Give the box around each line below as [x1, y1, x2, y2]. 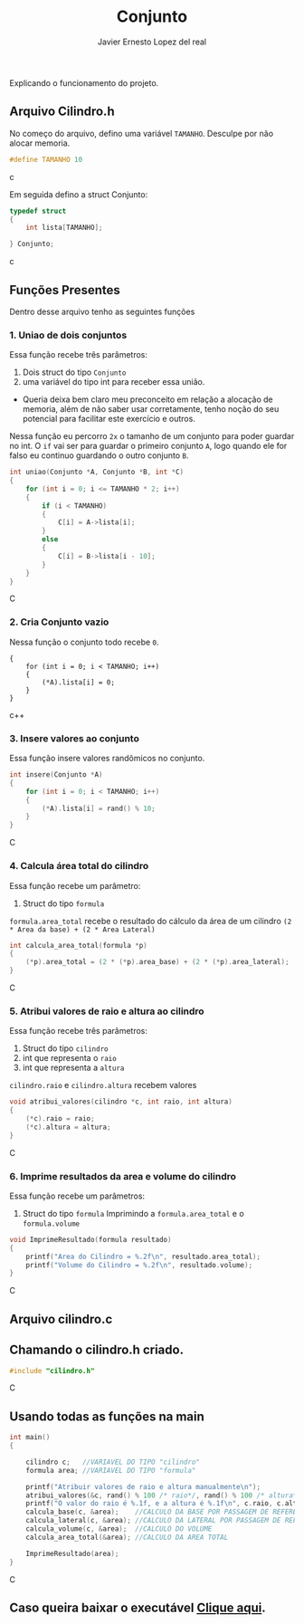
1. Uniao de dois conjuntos [9, 329, 128, 341]
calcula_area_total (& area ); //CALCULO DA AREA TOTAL [25, 1533, 229, 1542]
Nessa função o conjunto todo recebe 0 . [9, 636, 160, 647]
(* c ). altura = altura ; [25, 1122, 111, 1132]
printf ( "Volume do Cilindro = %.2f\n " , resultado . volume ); [25, 1260, 253, 1269]
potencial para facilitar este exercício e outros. [22, 414, 196, 425]
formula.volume [22, 1219, 81, 1228]
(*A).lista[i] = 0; [42, 677, 116, 687]
